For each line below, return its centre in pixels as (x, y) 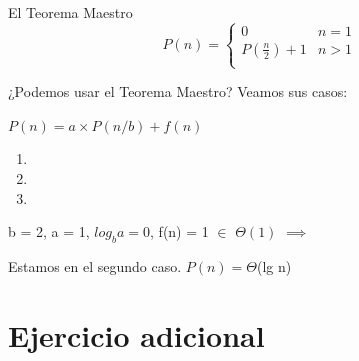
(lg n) (274, 265)
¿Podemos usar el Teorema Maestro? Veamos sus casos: (178, 91)
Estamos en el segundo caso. (95, 265)
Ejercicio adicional (136, 334)
